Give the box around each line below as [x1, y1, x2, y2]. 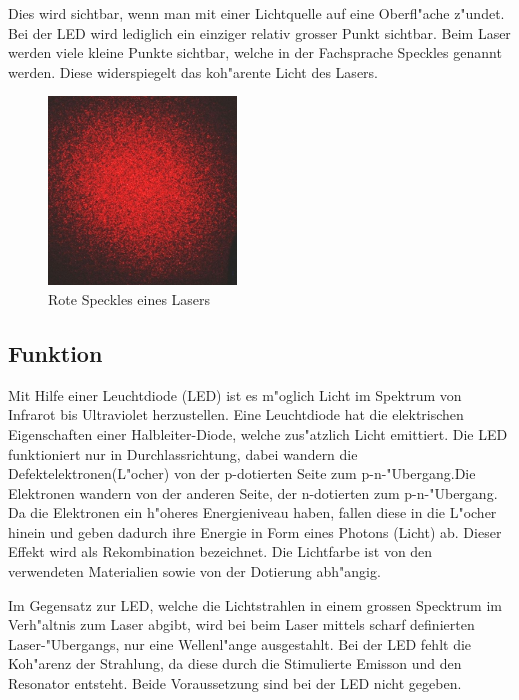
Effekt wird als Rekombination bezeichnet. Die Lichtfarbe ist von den [8, 541, 433, 562]
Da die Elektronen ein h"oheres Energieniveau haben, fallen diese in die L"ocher [8, 502, 497, 523]
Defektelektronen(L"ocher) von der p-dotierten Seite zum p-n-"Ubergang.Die [8, 463, 476, 484]
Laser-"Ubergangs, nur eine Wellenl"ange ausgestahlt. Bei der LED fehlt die [8, 633, 472, 654]
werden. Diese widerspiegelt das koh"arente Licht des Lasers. [8, 61, 378, 82]
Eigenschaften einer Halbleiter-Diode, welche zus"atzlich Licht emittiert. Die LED [8, 423, 508, 444]
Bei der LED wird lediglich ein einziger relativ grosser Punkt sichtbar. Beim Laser [8, 22, 511, 43]
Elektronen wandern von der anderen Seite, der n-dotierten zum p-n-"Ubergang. [8, 482, 498, 503]
